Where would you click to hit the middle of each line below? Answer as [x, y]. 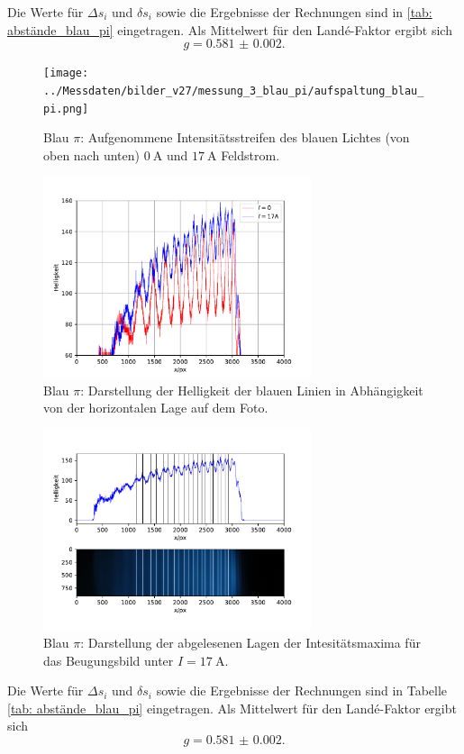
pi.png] [66, 109]
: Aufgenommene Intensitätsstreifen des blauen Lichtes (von [245, 137]
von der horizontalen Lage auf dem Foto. [156, 408]
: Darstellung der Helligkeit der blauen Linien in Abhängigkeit [252, 390]
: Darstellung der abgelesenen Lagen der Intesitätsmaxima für [250, 642]
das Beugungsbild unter [109, 660]
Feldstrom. [250, 154]
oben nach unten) [91, 154]
